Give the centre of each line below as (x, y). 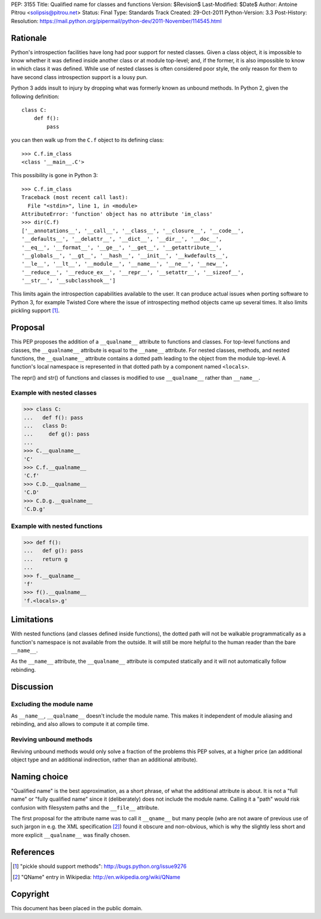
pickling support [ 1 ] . (35, 311)
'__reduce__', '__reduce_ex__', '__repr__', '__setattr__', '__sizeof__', (133, 272)
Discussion (32, 687)
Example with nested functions (57, 526)
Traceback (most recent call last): (75, 197)
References (33, 852)
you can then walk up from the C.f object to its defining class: (87, 140)
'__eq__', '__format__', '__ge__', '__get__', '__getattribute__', (122, 247)
